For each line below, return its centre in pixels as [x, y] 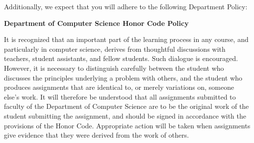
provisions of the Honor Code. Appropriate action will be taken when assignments [127, 125]
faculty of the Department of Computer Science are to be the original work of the [127, 106]
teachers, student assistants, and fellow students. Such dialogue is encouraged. [121, 58]
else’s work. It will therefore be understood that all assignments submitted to [120, 96]
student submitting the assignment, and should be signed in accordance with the [125, 115]
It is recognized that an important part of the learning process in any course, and [126, 39]
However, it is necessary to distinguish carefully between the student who [114, 68]
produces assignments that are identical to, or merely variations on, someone [119, 87]
